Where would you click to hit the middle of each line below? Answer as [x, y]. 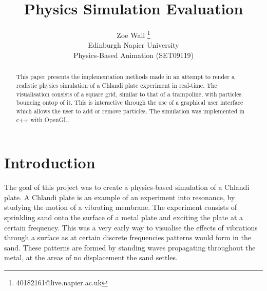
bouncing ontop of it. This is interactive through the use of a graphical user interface [130, 102]
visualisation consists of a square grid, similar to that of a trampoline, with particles [129, 94]
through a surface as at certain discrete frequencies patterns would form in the [128, 237]
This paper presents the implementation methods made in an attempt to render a [125, 77]
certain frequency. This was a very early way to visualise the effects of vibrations [131, 227]
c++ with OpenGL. [43, 119]
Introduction [50, 162]
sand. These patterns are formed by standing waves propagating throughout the [130, 247]
